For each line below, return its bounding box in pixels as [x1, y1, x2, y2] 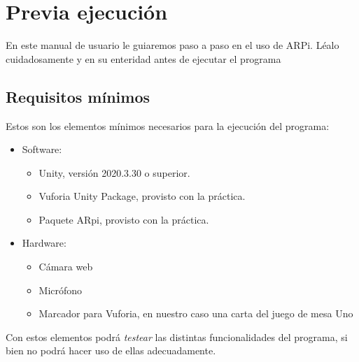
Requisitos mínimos [6, 85, 150, 107]
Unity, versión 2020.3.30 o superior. [38, 165, 190, 180]
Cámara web [38, 259, 93, 274]
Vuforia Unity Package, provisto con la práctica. [38, 189, 246, 203]
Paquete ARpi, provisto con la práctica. [38, 212, 209, 226]
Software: [22, 142, 62, 157]
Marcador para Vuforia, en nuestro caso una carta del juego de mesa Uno [38, 306, 353, 321]
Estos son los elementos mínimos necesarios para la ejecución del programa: [6, 118, 330, 133]
